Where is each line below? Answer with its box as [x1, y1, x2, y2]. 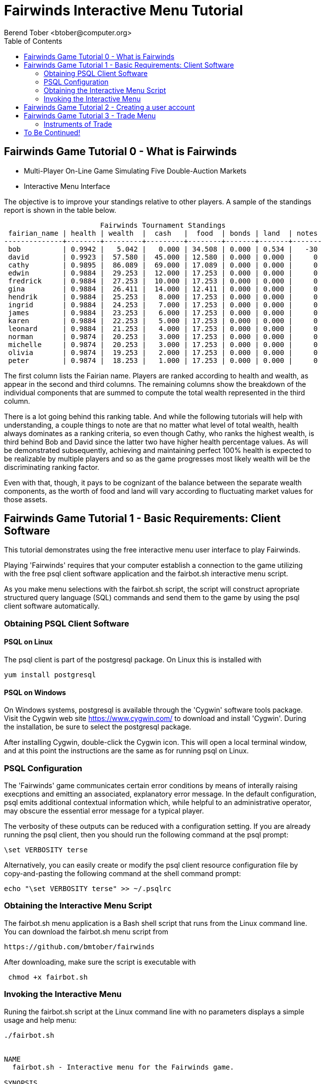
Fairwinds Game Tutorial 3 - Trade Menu [24, 111, 156, 120]
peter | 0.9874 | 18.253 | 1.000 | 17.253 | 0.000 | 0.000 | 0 [8, 356, 318, 364]
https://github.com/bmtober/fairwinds [4, 942, 155, 951]
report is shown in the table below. [4, 205, 117, 214]
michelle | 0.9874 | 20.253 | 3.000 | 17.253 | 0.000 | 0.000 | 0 [8, 340, 318, 349]
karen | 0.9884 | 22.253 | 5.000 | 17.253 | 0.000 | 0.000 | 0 [8, 316, 318, 325]
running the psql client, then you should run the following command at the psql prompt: [4, 830, 289, 839]
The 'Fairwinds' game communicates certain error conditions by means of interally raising [4, 781, 298, 790]
